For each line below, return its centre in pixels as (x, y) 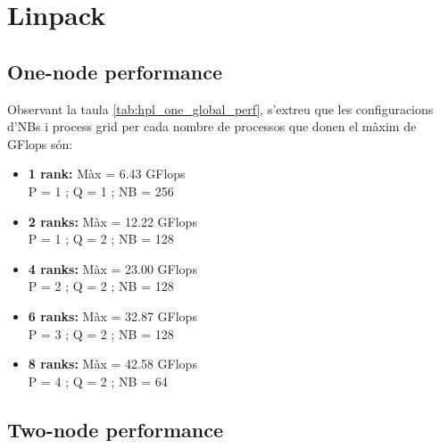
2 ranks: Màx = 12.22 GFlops (112, 221)
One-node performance (115, 71)
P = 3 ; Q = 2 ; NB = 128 (101, 333)
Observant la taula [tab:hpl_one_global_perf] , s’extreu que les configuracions (220, 108)
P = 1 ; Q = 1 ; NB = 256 (101, 191)
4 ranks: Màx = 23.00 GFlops (112, 268)
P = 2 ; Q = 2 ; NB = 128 (101, 286)
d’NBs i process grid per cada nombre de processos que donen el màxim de (212, 126)
